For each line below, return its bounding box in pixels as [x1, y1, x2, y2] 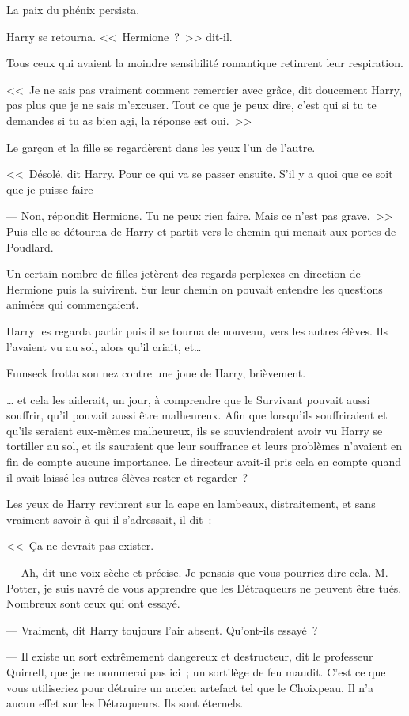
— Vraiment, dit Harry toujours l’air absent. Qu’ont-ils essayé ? [6, 621, 318, 638]
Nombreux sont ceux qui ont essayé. [6, 595, 180, 612]
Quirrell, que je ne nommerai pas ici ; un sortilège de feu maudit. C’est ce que [6, 664, 386, 680]
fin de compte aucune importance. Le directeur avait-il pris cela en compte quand [6, 453, 401, 470]
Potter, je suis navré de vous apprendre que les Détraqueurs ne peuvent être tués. [6, 579, 402, 596]
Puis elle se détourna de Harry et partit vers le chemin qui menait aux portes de [6, 222, 396, 239]
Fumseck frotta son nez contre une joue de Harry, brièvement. [6, 365, 306, 381]
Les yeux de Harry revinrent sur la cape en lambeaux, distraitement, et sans [6, 495, 376, 512]
